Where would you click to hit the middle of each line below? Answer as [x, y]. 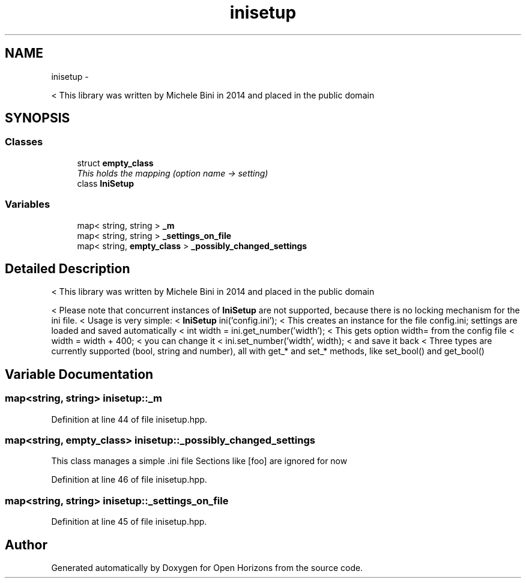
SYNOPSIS [38, 118]
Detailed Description [68, 268]
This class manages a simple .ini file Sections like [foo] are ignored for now [199, 461]
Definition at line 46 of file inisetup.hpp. [129, 480]
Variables [28, 204]
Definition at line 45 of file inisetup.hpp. [129, 522]
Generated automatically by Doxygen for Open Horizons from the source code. [207, 567]
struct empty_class [115, 163]
